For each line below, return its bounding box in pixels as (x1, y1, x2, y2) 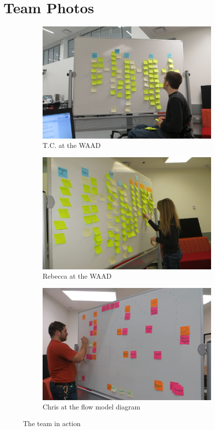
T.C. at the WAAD (43, 140, 101, 150)
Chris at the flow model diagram (43, 402, 141, 412)
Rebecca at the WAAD (43, 271, 112, 281)
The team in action (23, 418, 81, 428)
